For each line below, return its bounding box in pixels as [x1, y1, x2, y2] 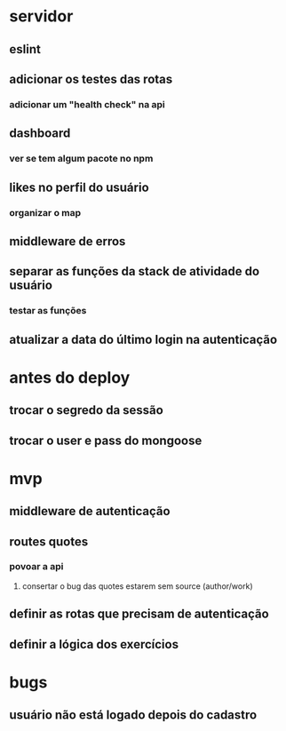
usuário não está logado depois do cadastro [9, 708, 258, 723]
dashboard [9, 126, 71, 141]
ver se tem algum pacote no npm [9, 153, 154, 165]
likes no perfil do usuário [9, 179, 149, 195]
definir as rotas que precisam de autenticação [9, 607, 269, 622]
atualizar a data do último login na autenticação [9, 331, 278, 347]
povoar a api [9, 560, 64, 573]
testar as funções [9, 305, 87, 317]
